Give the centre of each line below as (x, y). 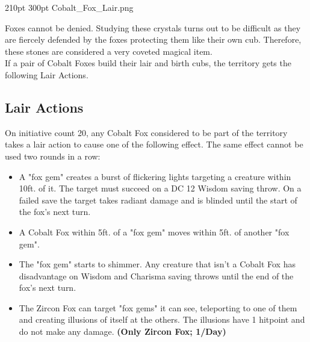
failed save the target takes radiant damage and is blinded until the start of (158, 200)
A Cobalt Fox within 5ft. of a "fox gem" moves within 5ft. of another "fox (154, 232)
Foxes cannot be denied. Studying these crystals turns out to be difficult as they (153, 27)
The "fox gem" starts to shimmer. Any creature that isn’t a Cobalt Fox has (157, 264)
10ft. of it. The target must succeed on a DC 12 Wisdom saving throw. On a (160, 188)
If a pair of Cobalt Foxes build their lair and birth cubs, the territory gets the (148, 63)
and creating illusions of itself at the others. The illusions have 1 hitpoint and (162, 319)
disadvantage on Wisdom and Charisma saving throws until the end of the (156, 275)
